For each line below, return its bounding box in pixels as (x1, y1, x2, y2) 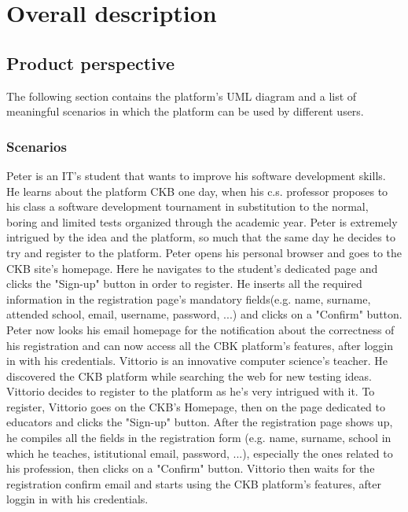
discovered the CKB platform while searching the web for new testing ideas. (6, 367, 372, 384)
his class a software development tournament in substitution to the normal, (6, 198, 369, 215)
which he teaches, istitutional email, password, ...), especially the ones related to (6, 444, 393, 461)
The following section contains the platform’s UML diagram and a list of (6, 87, 357, 104)
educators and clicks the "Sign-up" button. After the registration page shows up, (6, 414, 393, 430)
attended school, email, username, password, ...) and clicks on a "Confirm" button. (6, 306, 402, 322)
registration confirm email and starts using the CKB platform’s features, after (6, 475, 381, 492)
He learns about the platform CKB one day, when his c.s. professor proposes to (6, 182, 388, 199)
